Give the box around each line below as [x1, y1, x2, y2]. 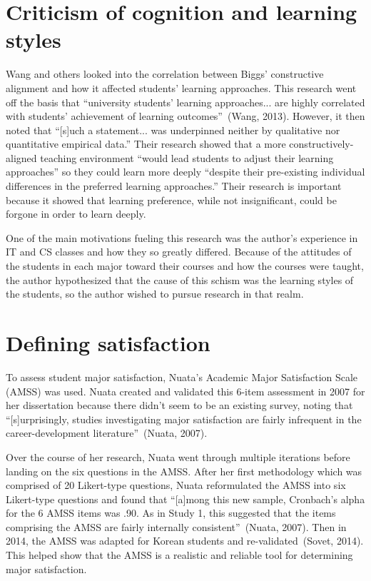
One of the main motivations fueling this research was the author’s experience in [6, 230, 358, 245]
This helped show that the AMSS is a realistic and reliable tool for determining [6, 547, 353, 562]
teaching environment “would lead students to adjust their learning [40, 150, 334, 165]
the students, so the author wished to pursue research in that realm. [6, 286, 304, 301]
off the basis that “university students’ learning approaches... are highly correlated [6, 94, 365, 109]
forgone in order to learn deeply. [6, 206, 146, 221]
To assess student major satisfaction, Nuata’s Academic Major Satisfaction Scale [6, 369, 358, 384]
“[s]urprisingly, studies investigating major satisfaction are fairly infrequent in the [6, 411, 362, 426]
